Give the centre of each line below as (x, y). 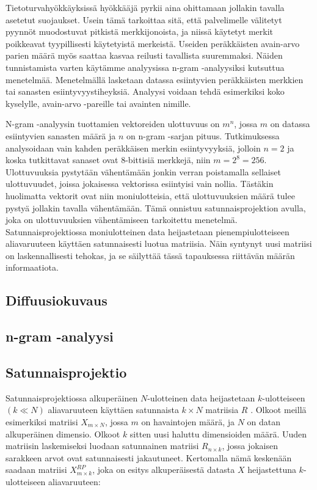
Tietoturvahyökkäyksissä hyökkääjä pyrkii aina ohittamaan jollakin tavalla (145, 7)
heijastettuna (272, 470)
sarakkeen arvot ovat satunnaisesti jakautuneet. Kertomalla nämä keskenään (149, 457)
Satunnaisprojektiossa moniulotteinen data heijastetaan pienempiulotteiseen (148, 231)
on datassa (290, 124)
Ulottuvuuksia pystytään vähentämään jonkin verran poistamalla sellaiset (143, 171)
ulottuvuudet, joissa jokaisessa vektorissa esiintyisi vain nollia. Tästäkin (140, 184)
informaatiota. (32, 267)
